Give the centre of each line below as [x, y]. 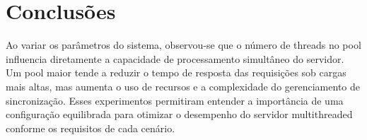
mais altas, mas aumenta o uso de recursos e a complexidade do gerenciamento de [183, 86]
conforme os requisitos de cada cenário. [91, 128]
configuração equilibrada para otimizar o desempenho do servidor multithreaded [179, 114]
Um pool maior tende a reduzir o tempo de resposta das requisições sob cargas [176, 72]
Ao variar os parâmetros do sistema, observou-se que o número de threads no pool [183, 45]
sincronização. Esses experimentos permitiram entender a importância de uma [175, 100]
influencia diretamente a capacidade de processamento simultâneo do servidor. [175, 58]
